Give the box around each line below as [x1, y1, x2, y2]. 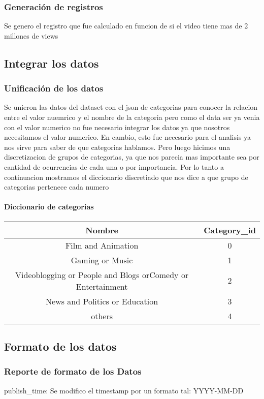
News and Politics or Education [46, 295, 158, 307]
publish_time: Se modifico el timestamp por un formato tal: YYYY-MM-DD [4, 385, 244, 395]
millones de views [4, 30, 58, 41]
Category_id [204, 224, 256, 236]
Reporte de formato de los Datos [4, 365, 142, 378]
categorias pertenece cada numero [4, 181, 109, 192]
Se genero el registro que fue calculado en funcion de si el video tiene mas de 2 [4, 20, 248, 31]
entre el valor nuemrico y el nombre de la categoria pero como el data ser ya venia [4, 112, 260, 122]
